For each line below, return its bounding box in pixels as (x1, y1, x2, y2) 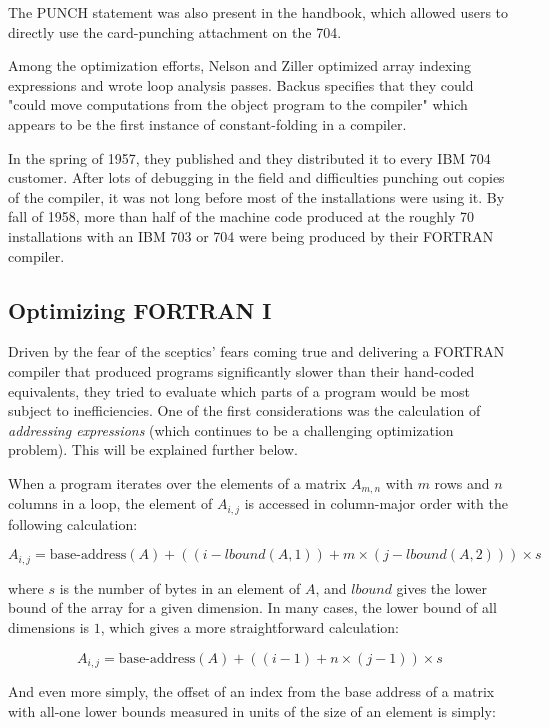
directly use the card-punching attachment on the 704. (8, 21, 342, 42)
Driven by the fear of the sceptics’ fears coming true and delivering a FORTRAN (8, 341, 505, 362)
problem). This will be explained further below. (8, 439, 298, 460)
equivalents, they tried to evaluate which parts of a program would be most (8, 380, 470, 401)
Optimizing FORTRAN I (8, 294, 272, 325)
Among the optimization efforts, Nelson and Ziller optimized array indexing (8, 55, 472, 76)
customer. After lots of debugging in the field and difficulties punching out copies (8, 167, 505, 188)
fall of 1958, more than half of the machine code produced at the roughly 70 (8, 206, 475, 227)
